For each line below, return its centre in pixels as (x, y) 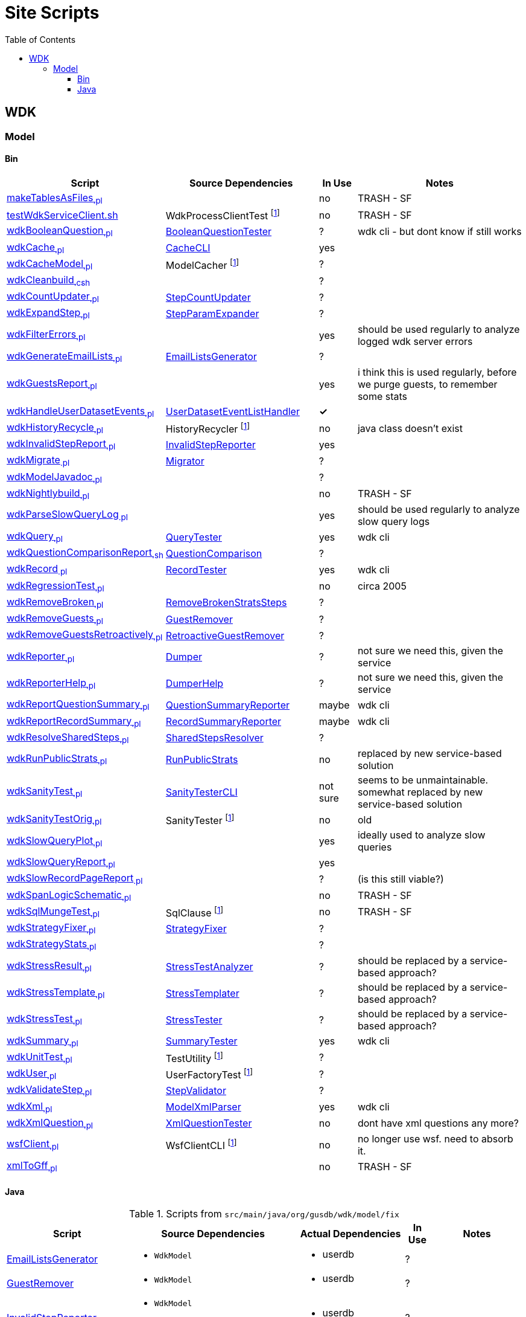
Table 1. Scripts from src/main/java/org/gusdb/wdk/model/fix (264, 1214)
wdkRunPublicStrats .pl (57, 759)
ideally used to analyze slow (421, 835)
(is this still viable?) (401, 879)
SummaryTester (201, 1041)
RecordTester (196, 570)
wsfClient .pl (33, 1145)
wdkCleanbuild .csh (49, 281)
